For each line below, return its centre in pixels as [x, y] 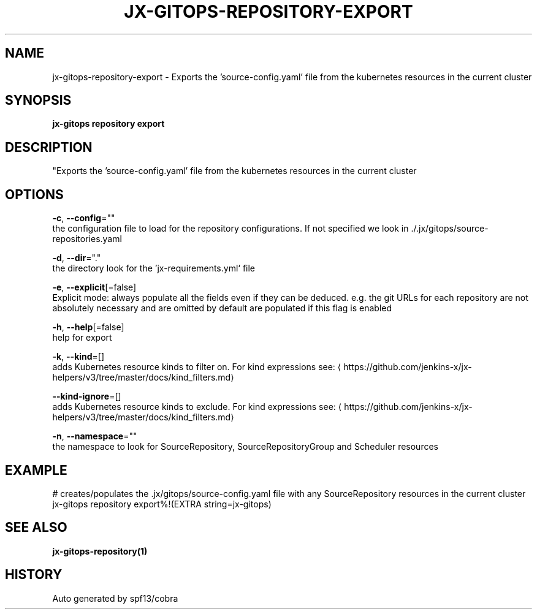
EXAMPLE [36, 470]
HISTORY [34, 575]
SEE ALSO [36, 528]
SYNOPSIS [38, 100]
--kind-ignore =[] [87, 396]
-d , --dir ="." [77, 258]
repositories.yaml [87, 239]
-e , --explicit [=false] [94, 287]
